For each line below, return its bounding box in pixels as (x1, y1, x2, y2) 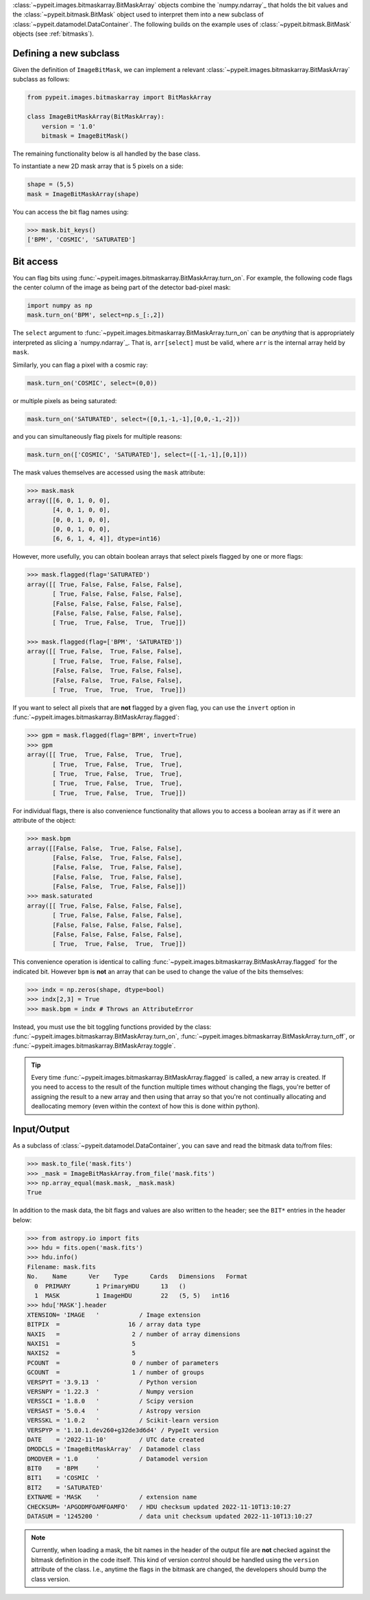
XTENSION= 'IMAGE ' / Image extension (27, 1311, 201, 1319)
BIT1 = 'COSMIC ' (27, 1474, 100, 1482)
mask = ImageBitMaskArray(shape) (27, 190, 140, 198)
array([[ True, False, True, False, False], (27, 648, 183, 655)
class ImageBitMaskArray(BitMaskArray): (27, 113, 164, 121)
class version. (31, 1575, 71, 1583)
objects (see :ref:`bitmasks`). (12, 29, 94, 38)
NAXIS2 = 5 (27, 1349, 136, 1357)
